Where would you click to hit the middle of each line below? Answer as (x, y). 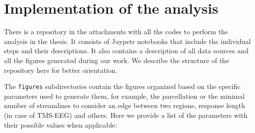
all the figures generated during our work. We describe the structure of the (117, 60)
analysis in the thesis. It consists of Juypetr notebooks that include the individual (127, 41)
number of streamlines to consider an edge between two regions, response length (125, 105)
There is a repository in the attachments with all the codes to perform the (116, 32)
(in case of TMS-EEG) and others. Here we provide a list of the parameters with (126, 115)
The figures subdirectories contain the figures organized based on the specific (122, 86)
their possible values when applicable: (61, 124)
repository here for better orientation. (61, 70)
